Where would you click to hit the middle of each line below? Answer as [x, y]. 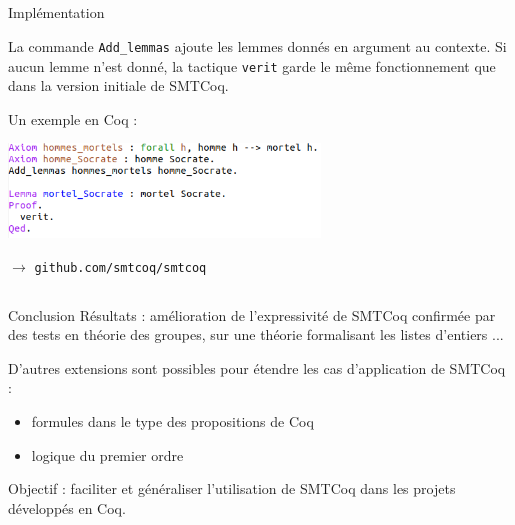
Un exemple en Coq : [73, 118]
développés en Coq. [67, 507]
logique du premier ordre [107, 454]
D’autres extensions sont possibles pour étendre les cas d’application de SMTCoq [257, 367]
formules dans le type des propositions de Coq [172, 420]
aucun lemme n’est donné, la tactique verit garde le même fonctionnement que [252, 65]
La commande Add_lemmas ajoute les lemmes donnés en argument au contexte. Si [257, 45]
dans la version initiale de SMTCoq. [118, 85]
